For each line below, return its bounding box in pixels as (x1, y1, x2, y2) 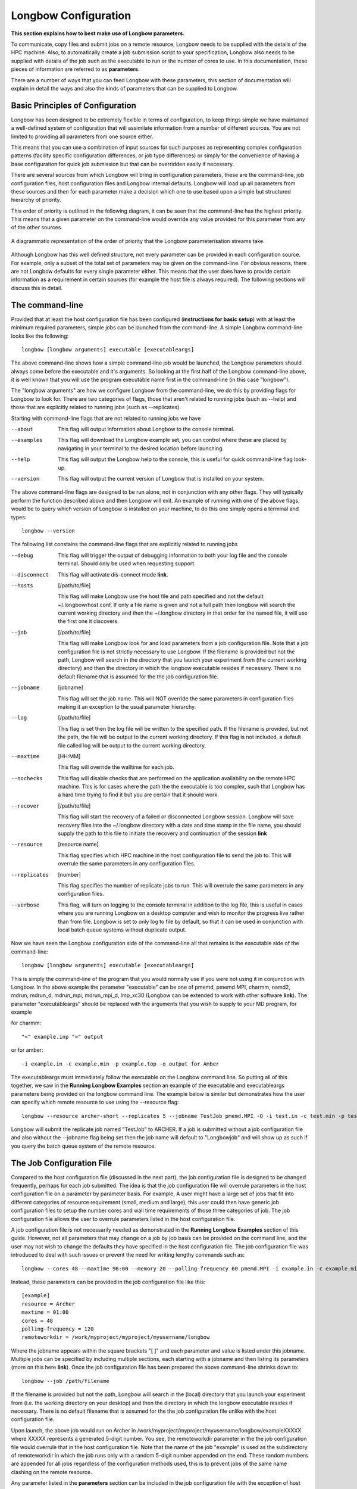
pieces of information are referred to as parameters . (11, 66, 140, 73)
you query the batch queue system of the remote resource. (11, 1142, 156, 1150)
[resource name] (58, 840, 99, 848)
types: (11, 513, 27, 521)
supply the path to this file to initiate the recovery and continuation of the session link (58, 830, 267, 837)
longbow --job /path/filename (21, 1378, 110, 1384)
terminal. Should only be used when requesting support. (58, 560, 196, 567)
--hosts (11, 582, 34, 589)
